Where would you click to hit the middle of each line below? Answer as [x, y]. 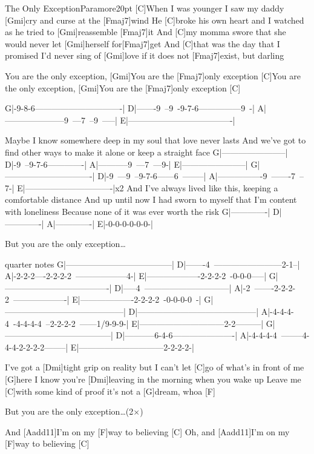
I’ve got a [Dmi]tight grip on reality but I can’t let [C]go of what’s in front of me [155, 367]
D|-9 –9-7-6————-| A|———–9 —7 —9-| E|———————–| [126, 164]
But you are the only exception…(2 [69, 411]
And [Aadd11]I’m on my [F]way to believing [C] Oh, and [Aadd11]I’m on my [147, 431]
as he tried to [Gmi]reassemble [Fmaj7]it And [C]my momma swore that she [146, 32]
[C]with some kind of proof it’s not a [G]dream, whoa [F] [110, 391]
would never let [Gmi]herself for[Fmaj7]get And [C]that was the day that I [142, 43]
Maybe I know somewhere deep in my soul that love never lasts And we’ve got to [155, 140]
